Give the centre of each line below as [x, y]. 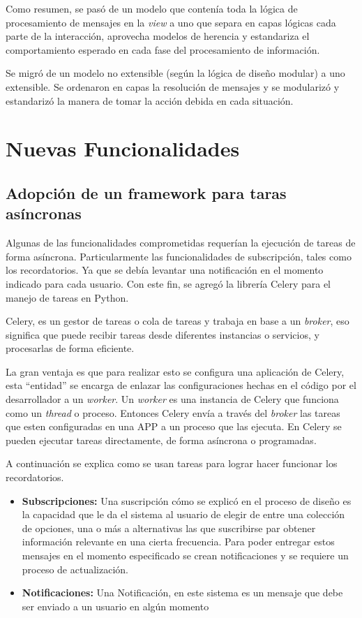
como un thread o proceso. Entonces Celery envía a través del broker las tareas [173, 412]
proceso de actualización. [75, 569]
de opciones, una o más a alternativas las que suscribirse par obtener [169, 528]
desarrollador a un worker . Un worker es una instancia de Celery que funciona [172, 399]
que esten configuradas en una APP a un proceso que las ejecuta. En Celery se [174, 426]
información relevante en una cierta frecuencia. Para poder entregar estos [178, 542]
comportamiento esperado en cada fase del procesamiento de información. [163, 49]
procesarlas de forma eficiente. [70, 348]
